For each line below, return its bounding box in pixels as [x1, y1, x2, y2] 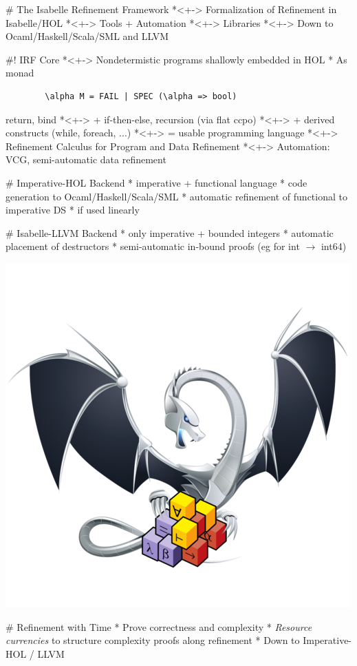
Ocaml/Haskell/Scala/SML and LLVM [6, 29, 169, 43]
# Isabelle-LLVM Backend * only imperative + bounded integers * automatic [6, 225, 334, 240]
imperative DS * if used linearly [6, 202, 140, 217]
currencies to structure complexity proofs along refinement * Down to [6, 633, 300, 647]
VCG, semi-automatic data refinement [6, 152, 166, 167]
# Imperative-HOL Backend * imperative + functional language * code [6, 175, 307, 189]
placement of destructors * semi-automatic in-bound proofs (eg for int [6, 239, 300, 253]
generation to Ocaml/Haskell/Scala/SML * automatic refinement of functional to [6, 189, 347, 203]
